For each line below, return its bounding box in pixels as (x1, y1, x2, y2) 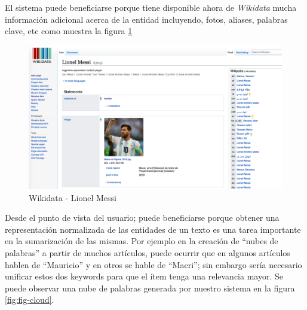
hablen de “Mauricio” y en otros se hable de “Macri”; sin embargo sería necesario (5, 258, 302, 271)
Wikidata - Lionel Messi (29, 191, 116, 203)
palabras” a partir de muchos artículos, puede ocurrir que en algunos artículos (5, 246, 290, 259)
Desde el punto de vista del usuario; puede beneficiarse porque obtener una (5, 211, 280, 224)
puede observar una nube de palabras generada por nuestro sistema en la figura (5, 281, 295, 294)
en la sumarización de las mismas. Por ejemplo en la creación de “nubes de (5, 235, 278, 247)
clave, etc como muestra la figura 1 (5, 25, 133, 37)
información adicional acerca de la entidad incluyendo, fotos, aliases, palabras (5, 13, 288, 25)
